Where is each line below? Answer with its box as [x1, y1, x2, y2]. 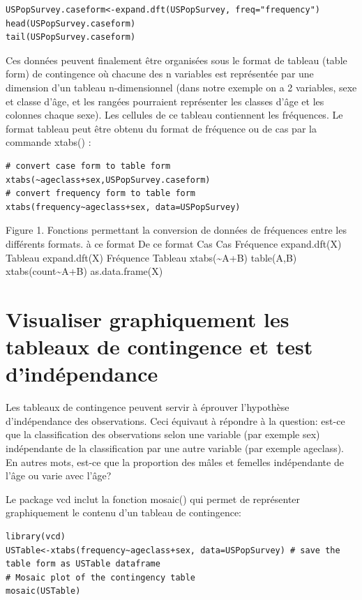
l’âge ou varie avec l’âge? [6, 468, 112, 483]
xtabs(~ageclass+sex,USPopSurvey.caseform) [6, 174, 211, 185]
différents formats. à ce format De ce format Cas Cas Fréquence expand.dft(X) [6, 236, 342, 250]
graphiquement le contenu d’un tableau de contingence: [6, 505, 242, 520]
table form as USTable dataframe [6, 559, 160, 569]
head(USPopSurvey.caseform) [6, 18, 136, 29]
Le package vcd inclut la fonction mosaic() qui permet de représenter [6, 491, 301, 506]
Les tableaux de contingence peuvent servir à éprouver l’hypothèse [6, 400, 289, 414]
